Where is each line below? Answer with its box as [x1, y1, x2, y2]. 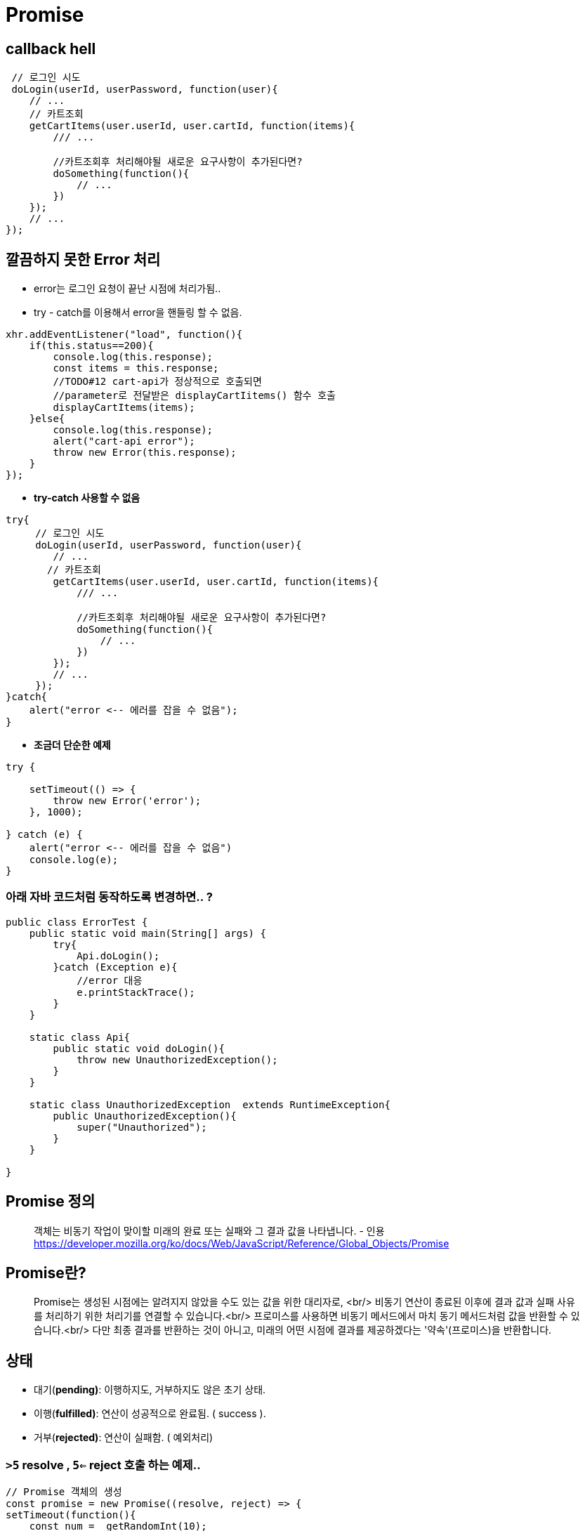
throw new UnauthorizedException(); [77, 1053, 278, 1065]
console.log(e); [29, 854, 119, 866]
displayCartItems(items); [53, 402, 195, 414]
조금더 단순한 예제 [34, 739, 111, 751]
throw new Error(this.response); [53, 447, 237, 459]
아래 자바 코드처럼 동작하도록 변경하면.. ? [6, 890, 213, 905]
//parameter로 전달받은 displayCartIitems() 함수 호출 [53, 390, 336, 402]
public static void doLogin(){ [53, 1042, 225, 1054]
